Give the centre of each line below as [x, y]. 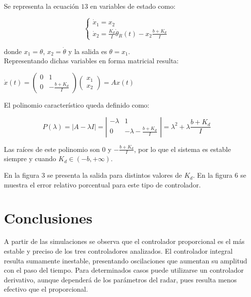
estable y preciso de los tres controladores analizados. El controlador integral [118, 251]
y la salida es [88, 51]
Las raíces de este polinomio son [52, 149]
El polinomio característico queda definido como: [77, 105]
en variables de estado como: [133, 6]
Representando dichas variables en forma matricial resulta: [91, 61]
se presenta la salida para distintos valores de [115, 175]
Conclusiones [48, 218]
